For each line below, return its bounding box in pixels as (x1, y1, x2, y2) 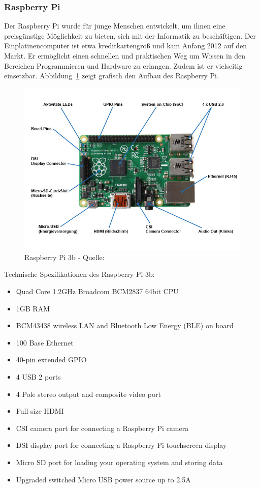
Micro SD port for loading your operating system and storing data (16, 456, 223, 467)
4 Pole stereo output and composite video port (16, 388, 161, 399)
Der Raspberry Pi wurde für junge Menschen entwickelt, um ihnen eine (4, 20, 225, 31)
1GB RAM (16, 303, 50, 313)
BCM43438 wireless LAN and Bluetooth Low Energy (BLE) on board (16, 320, 234, 331)
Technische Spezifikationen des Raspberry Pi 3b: (4, 269, 155, 279)
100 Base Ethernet (16, 337, 74, 348)
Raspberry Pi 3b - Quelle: (24, 251, 105, 262)
